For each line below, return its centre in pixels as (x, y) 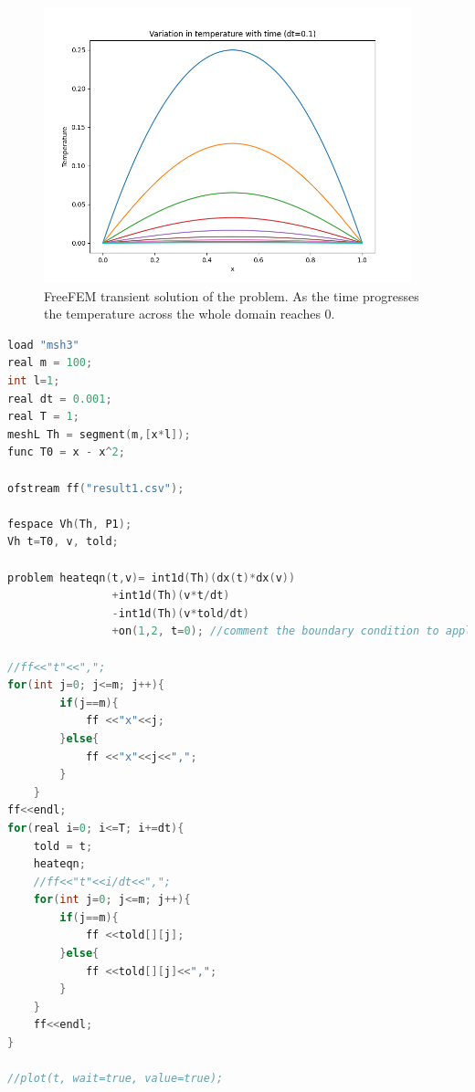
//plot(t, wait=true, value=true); (116, 1079)
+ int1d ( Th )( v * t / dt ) (171, 596)
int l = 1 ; (34, 381)
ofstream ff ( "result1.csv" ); (96, 488)
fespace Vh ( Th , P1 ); (70, 524)
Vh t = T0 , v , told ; (63, 542)
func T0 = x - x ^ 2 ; (66, 452)
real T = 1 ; (43, 417)
